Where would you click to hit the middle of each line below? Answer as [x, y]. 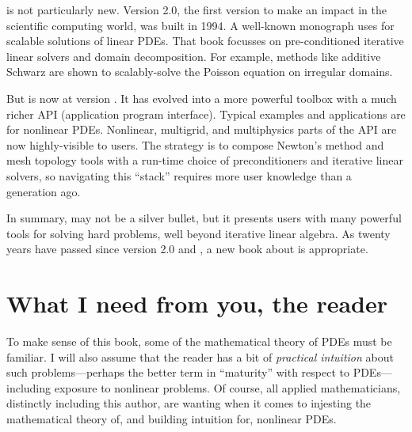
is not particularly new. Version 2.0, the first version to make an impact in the [197, 9]
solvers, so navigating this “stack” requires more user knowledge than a [179, 175]
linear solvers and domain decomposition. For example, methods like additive [194, 56]
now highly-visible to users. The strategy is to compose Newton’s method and [195, 144]
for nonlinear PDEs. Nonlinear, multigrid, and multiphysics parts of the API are [202, 129]
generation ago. [44, 191]
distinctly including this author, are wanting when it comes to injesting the [189, 403]
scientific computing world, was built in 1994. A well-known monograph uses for [200, 25]
